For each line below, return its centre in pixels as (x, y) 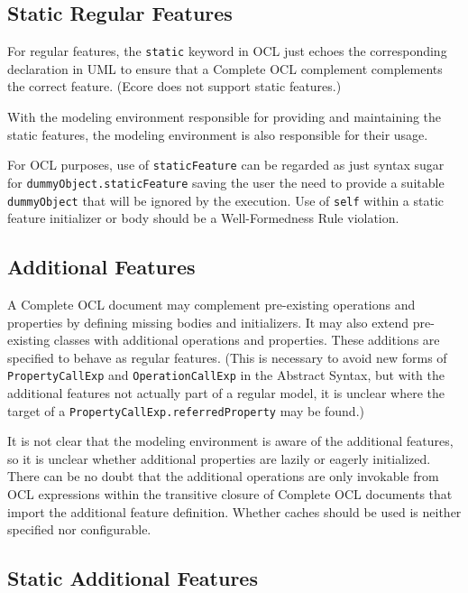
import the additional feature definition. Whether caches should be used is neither (234, 511)
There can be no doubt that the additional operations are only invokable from (223, 476)
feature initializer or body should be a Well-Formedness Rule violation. (203, 218)
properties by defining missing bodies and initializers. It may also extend (208, 322)
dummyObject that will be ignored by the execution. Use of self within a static (226, 200)
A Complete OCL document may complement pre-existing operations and (211, 304)
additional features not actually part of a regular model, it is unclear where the (226, 393)
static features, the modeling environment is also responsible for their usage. (218, 134)
